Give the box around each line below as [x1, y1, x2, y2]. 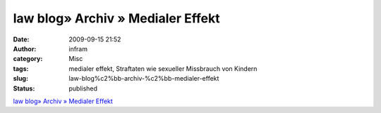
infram [68, 44, 88, 53]
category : [13, 55, 43, 63]
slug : [13, 74, 28, 83]
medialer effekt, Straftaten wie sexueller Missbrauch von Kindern [68, 64, 258, 73]
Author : [13, 44, 37, 53]
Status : [13, 84, 35, 93]
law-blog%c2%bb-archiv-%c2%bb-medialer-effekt [68, 74, 219, 83]
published [68, 84, 98, 93]
